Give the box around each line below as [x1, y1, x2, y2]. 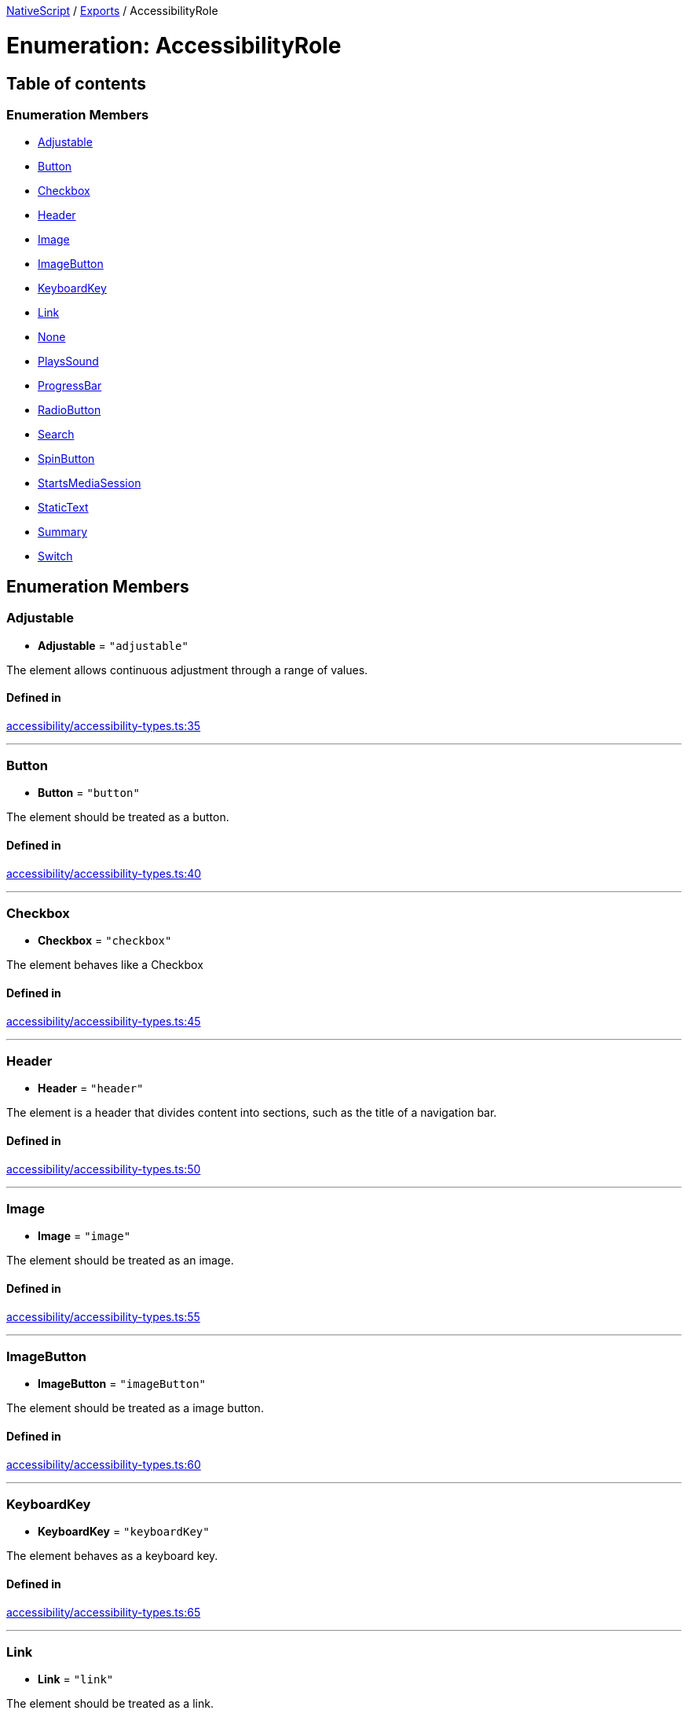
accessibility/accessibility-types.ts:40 [6, 866, 202, 880]
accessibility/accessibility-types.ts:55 [6, 1309, 200, 1323]
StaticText [38, 501, 89, 515]
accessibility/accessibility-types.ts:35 [6, 718, 201, 732]
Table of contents [6, 73, 146, 94]
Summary [38, 525, 88, 539]
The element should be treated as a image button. [6, 1401, 264, 1415]
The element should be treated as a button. [6, 810, 229, 824]
